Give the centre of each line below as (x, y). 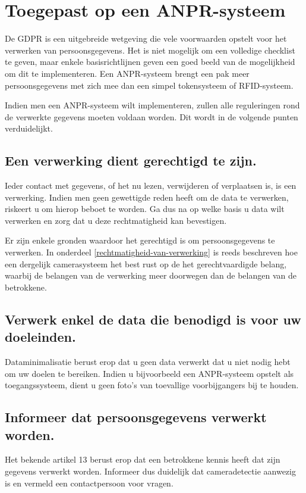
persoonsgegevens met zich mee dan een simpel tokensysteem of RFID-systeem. (149, 85)
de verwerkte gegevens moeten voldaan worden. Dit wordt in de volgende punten (152, 116)
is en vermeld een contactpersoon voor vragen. (89, 483)
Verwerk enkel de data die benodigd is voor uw (153, 319)
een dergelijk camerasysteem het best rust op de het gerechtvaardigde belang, (146, 263)
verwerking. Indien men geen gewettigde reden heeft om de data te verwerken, (147, 197)
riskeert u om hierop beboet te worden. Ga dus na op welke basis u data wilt (145, 209)
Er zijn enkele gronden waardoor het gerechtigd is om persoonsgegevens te (140, 240)
